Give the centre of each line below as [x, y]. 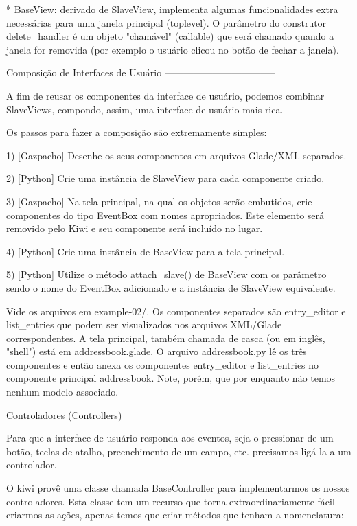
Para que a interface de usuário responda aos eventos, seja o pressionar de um [170, 438]
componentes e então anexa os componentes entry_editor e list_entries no [163, 364]
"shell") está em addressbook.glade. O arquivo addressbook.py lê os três [157, 351]
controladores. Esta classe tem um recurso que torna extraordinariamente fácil [171, 501]
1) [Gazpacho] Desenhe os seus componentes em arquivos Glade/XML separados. [176, 155]
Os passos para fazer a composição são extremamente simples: [137, 132]
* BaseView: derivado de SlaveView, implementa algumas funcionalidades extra [172, 9]
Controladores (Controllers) [64, 414]
